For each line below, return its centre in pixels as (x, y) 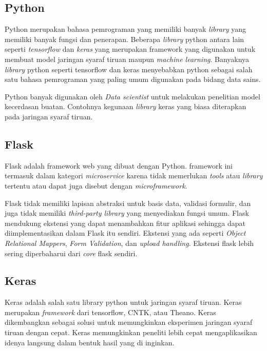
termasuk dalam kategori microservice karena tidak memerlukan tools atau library (134, 175)
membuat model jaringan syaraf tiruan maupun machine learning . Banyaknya (127, 59)
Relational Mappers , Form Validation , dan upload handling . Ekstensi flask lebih (129, 243)
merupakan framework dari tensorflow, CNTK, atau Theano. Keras (110, 312)
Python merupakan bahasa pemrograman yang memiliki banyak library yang (125, 29)
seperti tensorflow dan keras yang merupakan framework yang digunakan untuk (130, 49)
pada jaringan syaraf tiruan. (49, 116)
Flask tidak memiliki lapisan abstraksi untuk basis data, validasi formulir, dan (128, 203)
